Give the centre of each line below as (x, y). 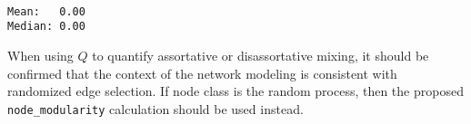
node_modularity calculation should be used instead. (155, 108)
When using (40, 55)
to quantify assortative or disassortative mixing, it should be (261, 55)
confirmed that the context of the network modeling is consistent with (202, 73)
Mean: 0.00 (46, 11)
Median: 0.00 (46, 27)
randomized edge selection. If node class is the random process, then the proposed (235, 91)
